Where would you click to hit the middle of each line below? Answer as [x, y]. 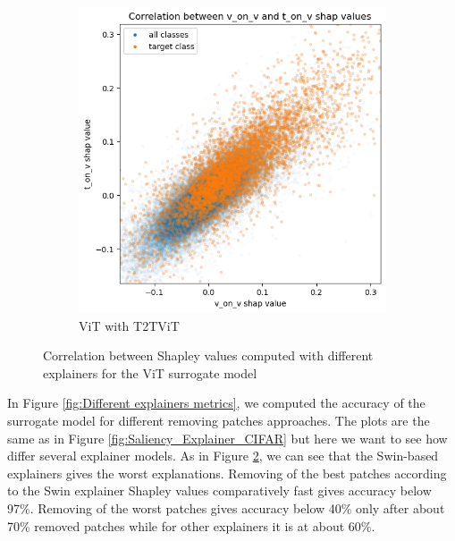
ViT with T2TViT [129, 325]
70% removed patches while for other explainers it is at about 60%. [191, 525]
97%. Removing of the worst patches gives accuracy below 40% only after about [226, 508]
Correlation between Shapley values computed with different [208, 355]
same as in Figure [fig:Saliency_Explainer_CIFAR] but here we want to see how [227, 438]
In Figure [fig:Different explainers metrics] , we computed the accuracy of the [216, 403]
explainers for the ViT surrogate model [150, 372]
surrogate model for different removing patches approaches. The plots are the [219, 421]
